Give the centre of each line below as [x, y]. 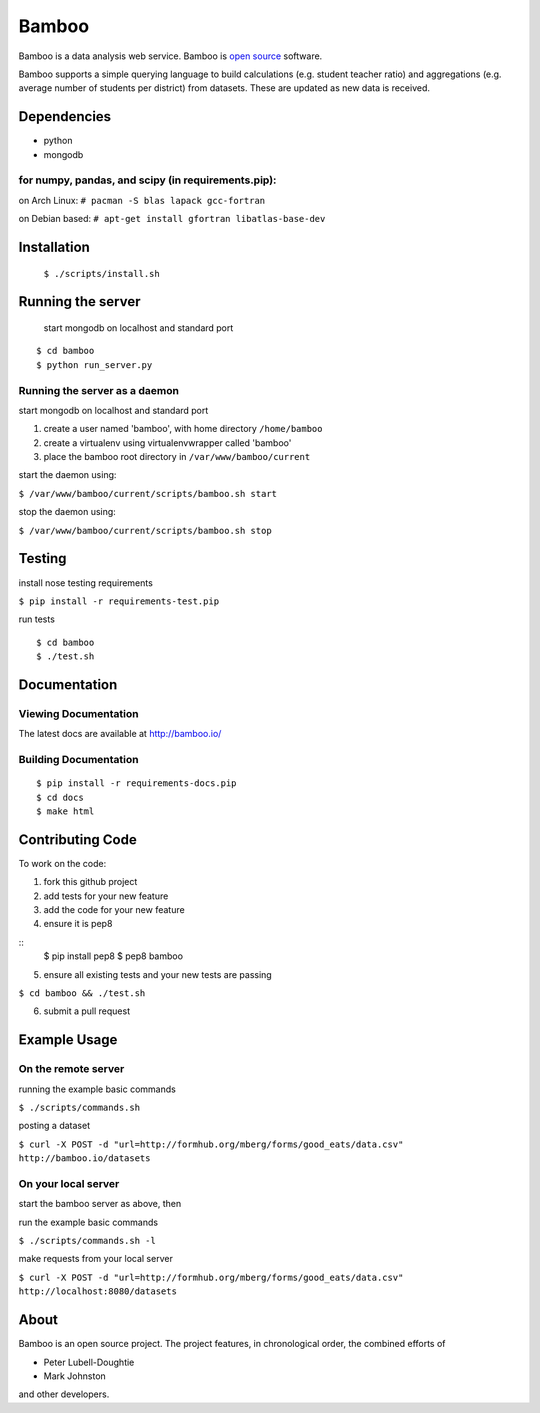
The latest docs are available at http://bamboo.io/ [120, 734]
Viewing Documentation [78, 713]
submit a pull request [86, 1011]
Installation [54, 246]
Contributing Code [77, 839]
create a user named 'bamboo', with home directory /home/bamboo [183, 429]
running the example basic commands [97, 1089]
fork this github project [90, 882]
